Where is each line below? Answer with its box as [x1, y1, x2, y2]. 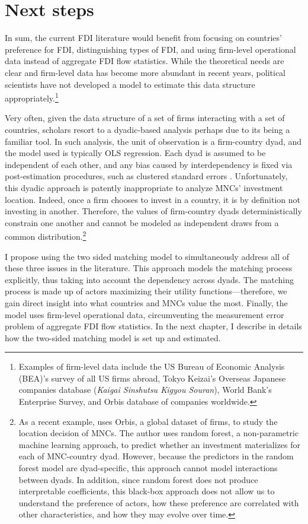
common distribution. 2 [5, 228, 86, 242]
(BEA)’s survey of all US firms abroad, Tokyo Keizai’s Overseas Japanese [18, 371, 286, 384]
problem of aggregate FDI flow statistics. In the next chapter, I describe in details [5, 320, 302, 332]
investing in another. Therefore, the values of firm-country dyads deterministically [5, 205, 302, 217]
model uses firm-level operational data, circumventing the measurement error [5, 308, 284, 320]
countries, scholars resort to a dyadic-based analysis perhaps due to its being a [5, 123, 290, 135]
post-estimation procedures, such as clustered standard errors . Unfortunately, [5, 170, 288, 182]
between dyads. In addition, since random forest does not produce [18, 473, 258, 485]
